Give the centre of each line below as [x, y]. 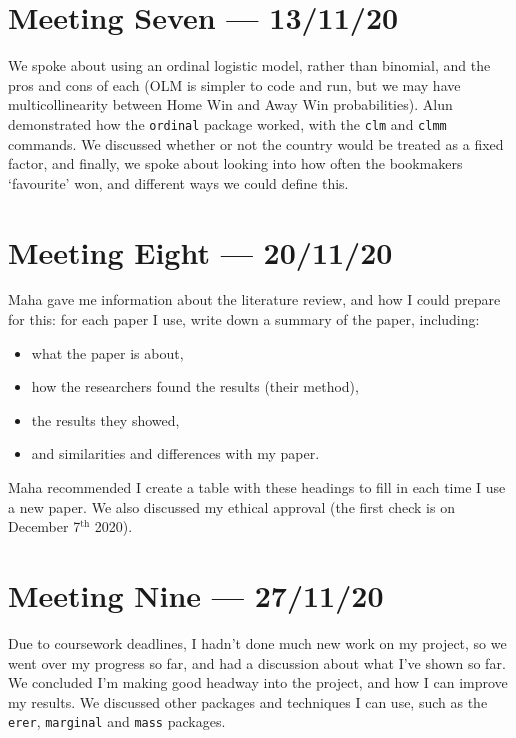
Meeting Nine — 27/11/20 [196, 595]
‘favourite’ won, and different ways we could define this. [178, 182]
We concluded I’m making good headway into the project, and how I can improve [258, 682]
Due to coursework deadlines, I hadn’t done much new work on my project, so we [257, 642]
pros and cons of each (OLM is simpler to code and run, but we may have [234, 84]
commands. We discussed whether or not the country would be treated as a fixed [256, 143]
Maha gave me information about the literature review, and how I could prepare [254, 299]
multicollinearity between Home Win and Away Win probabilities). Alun [230, 104]
